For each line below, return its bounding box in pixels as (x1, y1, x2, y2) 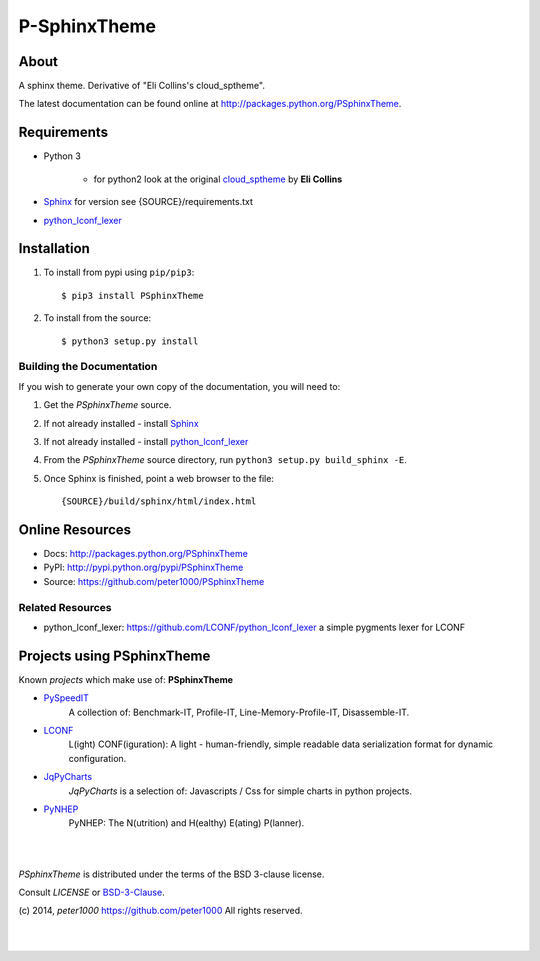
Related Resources (18, 600, 112, 614)
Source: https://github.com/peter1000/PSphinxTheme (43, 575, 265, 587)
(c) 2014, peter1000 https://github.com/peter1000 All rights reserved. (18, 905, 304, 917)
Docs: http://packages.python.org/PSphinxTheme (43, 548, 249, 559)
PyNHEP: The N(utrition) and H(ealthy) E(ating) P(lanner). (68, 817, 305, 829)
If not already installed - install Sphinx (43, 417, 199, 429)
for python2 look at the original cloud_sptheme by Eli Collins (93, 173, 343, 185)
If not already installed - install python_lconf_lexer (43, 435, 249, 447)
